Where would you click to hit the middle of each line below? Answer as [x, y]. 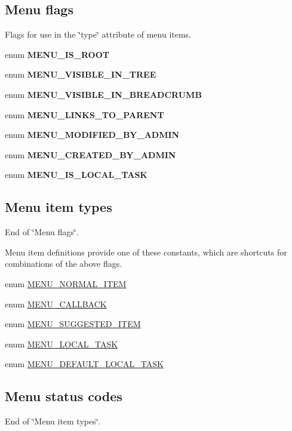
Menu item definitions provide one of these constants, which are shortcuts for [146, 252]
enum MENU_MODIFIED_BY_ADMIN [92, 135]
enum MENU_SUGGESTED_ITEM [73, 324]
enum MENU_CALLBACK [56, 304]
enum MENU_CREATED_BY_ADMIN [90, 154]
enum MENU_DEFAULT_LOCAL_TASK [84, 364]
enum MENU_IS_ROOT [57, 54]
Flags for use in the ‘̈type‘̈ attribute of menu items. [98, 34]
